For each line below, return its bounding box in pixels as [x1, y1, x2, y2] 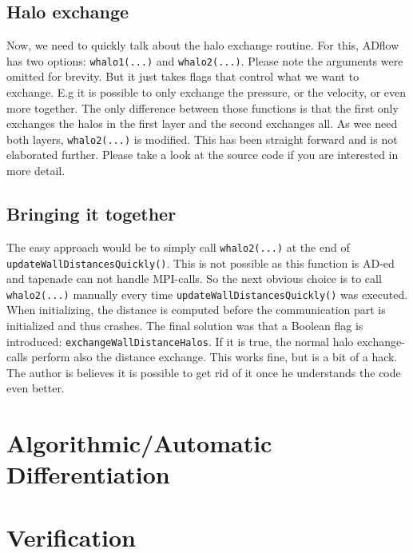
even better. [6, 380, 65, 396]
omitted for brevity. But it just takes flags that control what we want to [6, 68, 359, 85]
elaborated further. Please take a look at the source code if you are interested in [6, 146, 399, 163]
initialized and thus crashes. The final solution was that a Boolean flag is [6, 317, 363, 334]
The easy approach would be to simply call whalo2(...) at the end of [6, 238, 350, 255]
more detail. [6, 162, 66, 179]
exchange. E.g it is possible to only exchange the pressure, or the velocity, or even [6, 84, 407, 101]
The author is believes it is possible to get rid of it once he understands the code [6, 364, 401, 380]
